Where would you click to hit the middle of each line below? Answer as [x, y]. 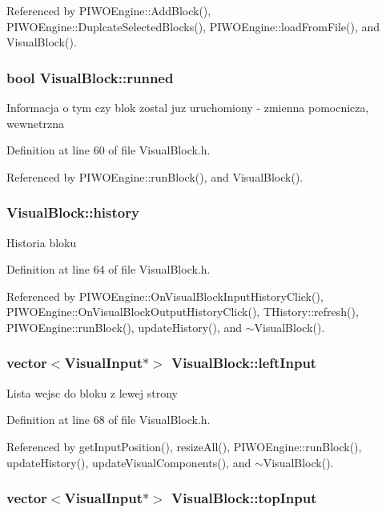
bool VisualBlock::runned [90, 77]
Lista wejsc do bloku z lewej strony [92, 392]
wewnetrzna [35, 123]
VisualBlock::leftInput [244, 363]
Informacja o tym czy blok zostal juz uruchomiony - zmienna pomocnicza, [188, 107]
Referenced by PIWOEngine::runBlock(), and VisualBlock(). [155, 176]
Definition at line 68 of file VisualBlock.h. [109, 420]
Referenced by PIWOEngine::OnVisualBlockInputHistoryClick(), [165, 296]
